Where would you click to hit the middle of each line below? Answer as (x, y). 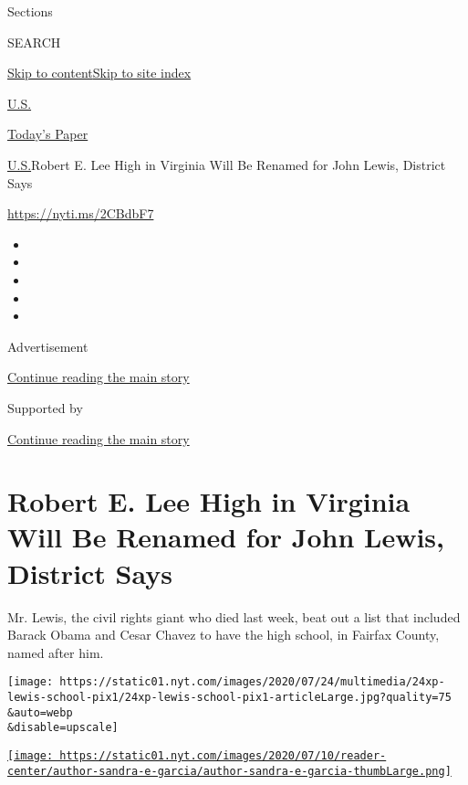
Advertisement (48, 346)
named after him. (56, 652)
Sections (30, 11)
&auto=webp (40, 712)
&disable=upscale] (63, 728)
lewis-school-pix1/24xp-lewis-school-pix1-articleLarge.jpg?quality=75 (229, 698)
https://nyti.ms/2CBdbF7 (81, 213)
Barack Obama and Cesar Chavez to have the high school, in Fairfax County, (224, 635)
